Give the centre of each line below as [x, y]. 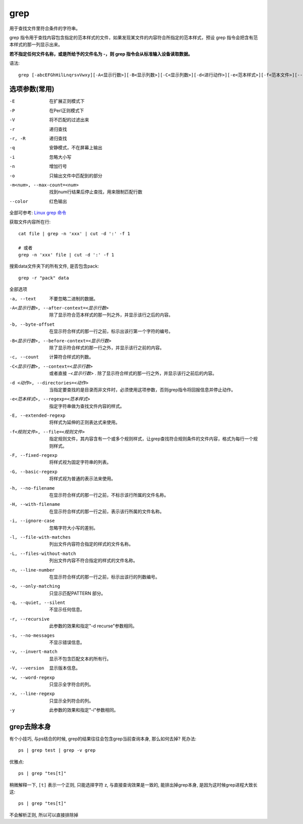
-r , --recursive [30, 619]
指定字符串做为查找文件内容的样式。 [87, 406]
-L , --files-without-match [43, 553]
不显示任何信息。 [67, 610]
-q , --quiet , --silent [37, 603]
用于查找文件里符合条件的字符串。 [45, 28]
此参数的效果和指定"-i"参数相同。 [84, 710]
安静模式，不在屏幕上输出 [76, 148]
